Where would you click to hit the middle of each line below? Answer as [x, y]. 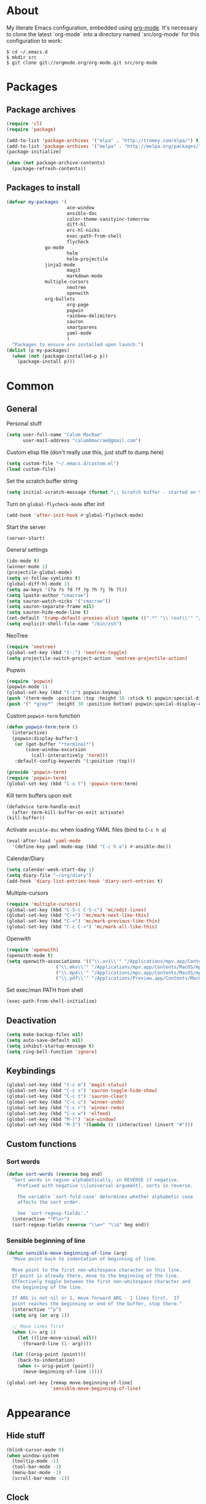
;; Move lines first [38, 1326]
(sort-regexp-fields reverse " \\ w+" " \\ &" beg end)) [81, 1225]
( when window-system [33, 1456]
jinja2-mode [60, 264]
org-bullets [60, 299]
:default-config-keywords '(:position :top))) [75, 762]
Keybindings [31, 1070]
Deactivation [31, 1020]
